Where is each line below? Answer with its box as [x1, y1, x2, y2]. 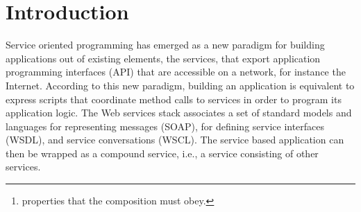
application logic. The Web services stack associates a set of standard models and [6, 105, 352, 120]
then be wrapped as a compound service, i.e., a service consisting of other [6, 145, 319, 160]
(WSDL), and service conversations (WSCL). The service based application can [6, 132, 344, 147]
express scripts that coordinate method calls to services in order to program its [6, 91, 342, 106]
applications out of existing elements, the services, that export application [6, 51, 321, 65]
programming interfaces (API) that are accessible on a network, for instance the [6, 64, 346, 79]
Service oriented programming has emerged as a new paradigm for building [6, 37, 325, 52]
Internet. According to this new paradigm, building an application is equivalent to [6, 78, 355, 92]
